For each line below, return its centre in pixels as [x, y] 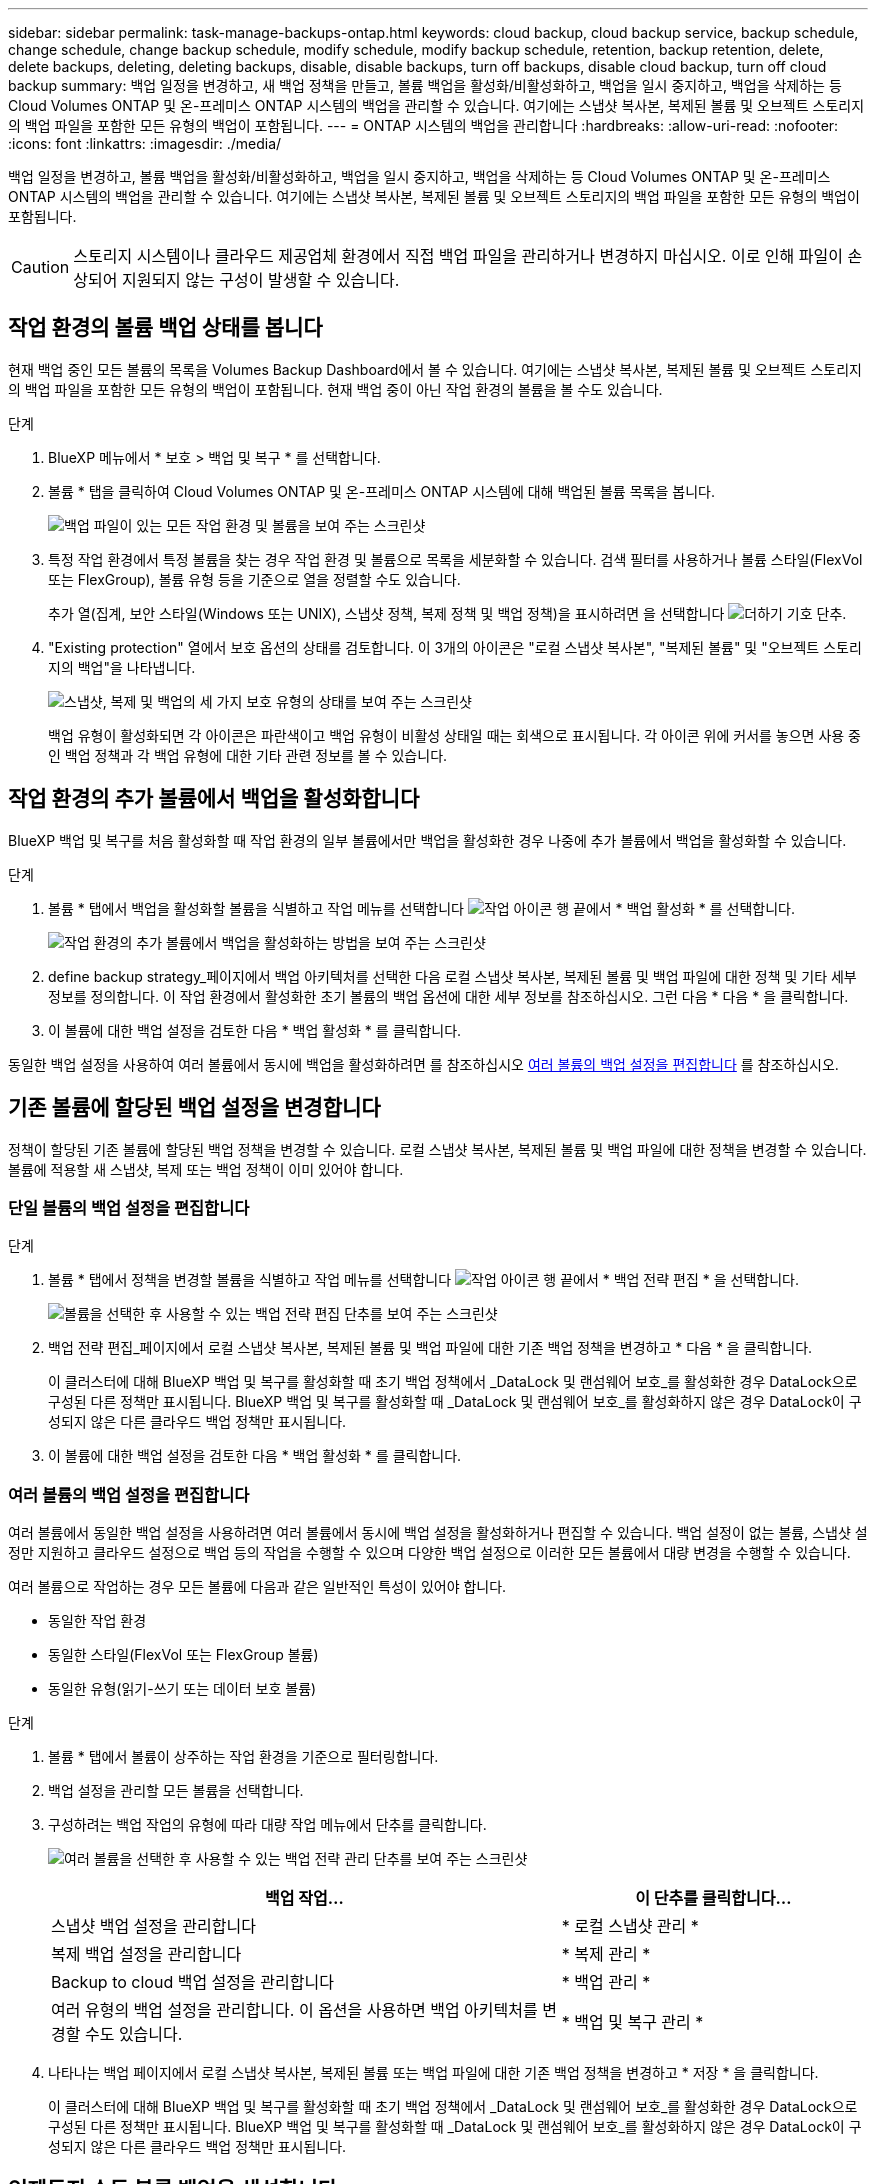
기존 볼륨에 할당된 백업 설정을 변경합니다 [194, 1108]
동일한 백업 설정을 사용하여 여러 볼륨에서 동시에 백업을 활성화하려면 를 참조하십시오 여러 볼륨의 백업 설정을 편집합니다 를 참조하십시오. [423, 1064]
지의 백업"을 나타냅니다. [122, 667]
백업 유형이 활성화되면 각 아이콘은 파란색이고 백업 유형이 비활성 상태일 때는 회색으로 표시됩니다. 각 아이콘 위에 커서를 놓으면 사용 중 [455, 735]
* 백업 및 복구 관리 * [632, 2022]
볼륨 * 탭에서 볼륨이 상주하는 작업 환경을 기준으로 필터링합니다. [243, 1757]
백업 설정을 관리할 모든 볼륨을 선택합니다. [176, 1791]
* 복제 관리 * [606, 1954]
